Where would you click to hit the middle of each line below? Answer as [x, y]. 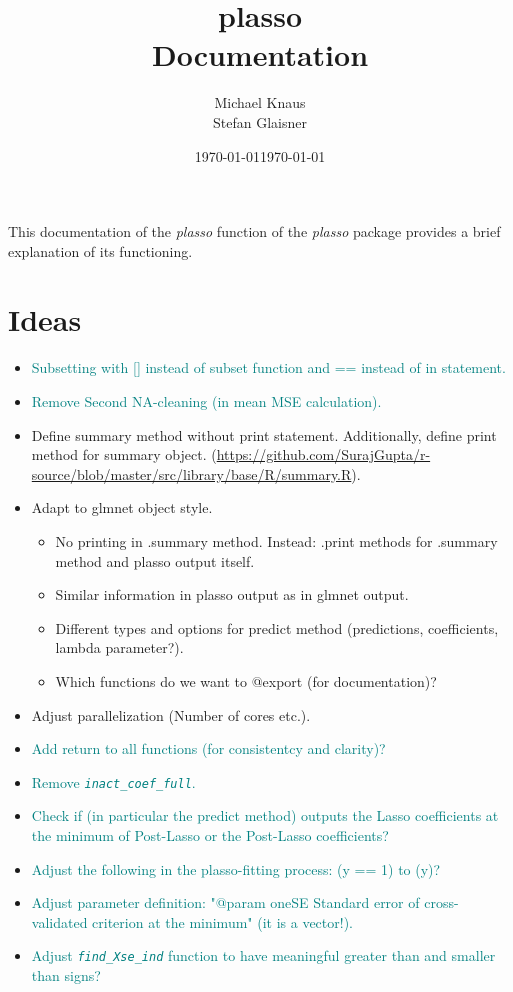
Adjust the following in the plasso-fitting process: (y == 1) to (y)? [236, 868]
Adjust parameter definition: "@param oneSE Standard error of [225, 902]
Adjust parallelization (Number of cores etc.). [171, 714]
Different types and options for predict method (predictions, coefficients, [277, 627]
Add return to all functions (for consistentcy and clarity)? [208, 748]
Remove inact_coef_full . [113, 781]
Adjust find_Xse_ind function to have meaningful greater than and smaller [263, 955]
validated [59, 921]
